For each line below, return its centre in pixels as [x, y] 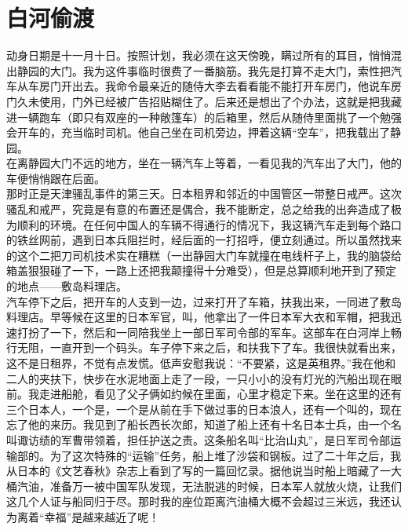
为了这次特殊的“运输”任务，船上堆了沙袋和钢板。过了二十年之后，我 [226, 455]
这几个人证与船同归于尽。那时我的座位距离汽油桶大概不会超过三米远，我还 [199, 501]
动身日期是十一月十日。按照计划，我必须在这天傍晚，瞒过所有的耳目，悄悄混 [204, 55]
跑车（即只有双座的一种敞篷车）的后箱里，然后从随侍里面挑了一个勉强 [220, 117]
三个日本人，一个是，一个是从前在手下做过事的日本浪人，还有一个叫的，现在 [204, 409]
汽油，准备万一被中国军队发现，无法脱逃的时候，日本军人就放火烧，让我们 [209, 486]
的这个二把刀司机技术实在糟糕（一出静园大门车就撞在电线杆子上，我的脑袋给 [204, 255]
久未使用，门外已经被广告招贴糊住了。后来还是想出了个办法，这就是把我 [204, 101]
